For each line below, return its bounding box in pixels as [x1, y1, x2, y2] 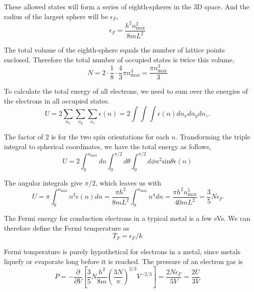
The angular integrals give [4, 177, 82, 187]
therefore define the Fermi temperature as [4, 222, 129, 233]
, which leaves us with [95, 177, 161, 187]
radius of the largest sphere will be [4, 11, 108, 21]
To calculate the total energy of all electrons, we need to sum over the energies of [4, 86, 248, 96]
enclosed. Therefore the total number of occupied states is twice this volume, [4, 54, 234, 64]
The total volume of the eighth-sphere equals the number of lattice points [4, 45, 225, 55]
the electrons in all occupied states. [4, 96, 110, 106]
